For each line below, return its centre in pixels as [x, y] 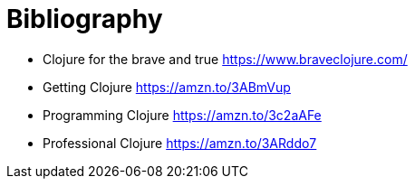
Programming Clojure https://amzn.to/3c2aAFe [182, 115]
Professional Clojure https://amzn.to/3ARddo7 [180, 143]
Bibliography [85, 19]
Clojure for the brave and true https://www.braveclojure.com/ [225, 59]
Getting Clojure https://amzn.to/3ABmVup [167, 87]
